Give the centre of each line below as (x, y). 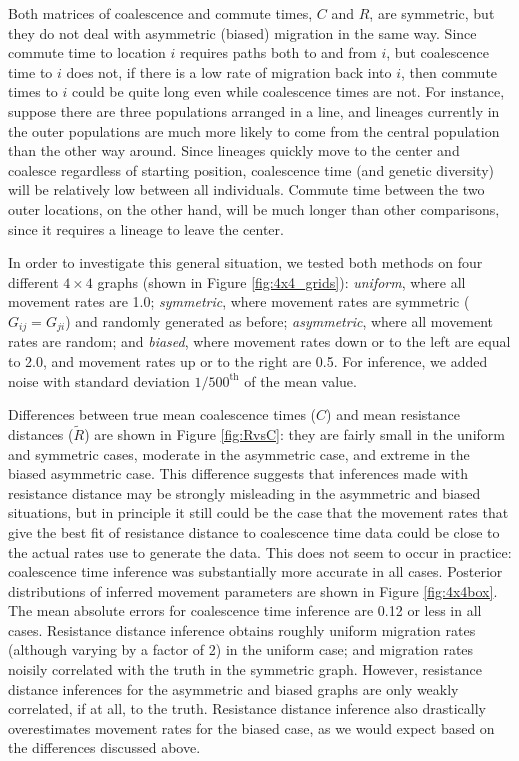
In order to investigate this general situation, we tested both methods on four (245, 262)
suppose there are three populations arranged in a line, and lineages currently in (254, 110)
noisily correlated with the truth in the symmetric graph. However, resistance (245, 669)
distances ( (41, 433)
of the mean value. (300, 380)
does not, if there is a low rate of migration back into (229, 71)
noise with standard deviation (99, 380)
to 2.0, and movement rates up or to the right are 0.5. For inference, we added (248, 360)
